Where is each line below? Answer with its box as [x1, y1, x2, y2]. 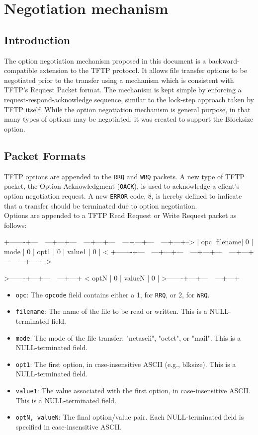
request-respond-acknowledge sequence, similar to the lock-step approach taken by [4, 94, 254, 104]
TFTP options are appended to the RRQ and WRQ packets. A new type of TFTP [4, 171, 245, 181]
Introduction [4, 32, 71, 47]
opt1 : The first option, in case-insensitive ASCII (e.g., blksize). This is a [15, 359, 236, 369]
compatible [4, 65, 37, 75]
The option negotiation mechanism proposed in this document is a [4, 55, 206, 66]
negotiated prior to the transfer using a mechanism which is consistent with [4, 74, 234, 85]
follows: [4, 219, 27, 230]
